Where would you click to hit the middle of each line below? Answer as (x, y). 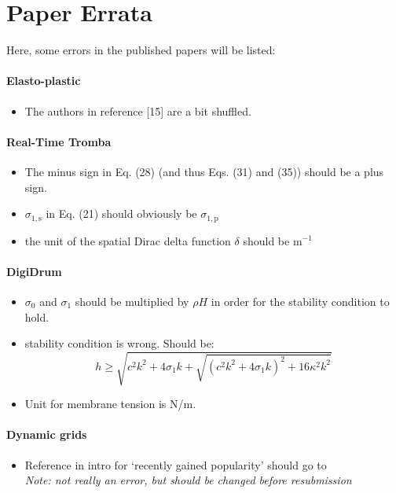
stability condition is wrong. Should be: (119, 343)
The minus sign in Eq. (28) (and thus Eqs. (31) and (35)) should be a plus (204, 171)
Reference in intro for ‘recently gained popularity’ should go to (176, 464)
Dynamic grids (47, 434)
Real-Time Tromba (59, 141)
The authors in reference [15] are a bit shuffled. (138, 110)
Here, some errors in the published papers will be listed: (141, 50)
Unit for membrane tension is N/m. (110, 404)
